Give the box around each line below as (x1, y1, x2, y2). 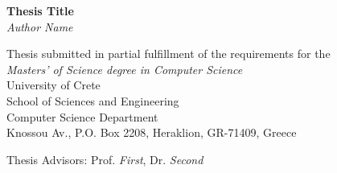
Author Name (6, 18, 73, 35)
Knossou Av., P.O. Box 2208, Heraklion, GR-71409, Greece (6, 124, 297, 141)
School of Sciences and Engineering (6, 92, 179, 109)
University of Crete (6, 76, 101, 93)
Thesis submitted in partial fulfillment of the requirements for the (6, 45, 331, 62)
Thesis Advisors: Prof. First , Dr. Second (6, 150, 203, 167)
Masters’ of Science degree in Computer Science (6, 60, 243, 77)
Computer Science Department (6, 108, 158, 125)
